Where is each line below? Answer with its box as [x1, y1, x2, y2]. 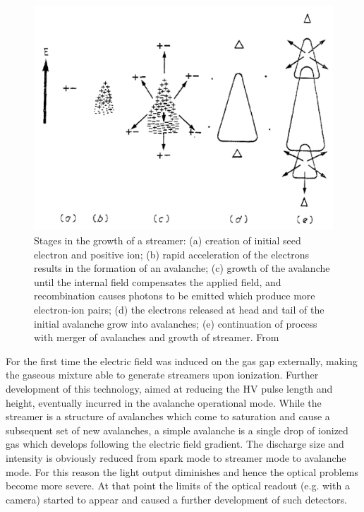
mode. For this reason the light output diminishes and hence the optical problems [6, 464, 359, 479]
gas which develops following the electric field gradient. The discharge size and [6, 436, 344, 451]
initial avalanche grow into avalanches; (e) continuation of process [34, 316, 317, 331]
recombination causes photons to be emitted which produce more [34, 288, 315, 303]
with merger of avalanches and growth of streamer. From [34, 330, 279, 345]
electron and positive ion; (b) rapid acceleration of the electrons [34, 246, 309, 261]
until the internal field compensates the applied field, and [34, 274, 281, 289]
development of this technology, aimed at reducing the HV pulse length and [6, 381, 333, 395]
